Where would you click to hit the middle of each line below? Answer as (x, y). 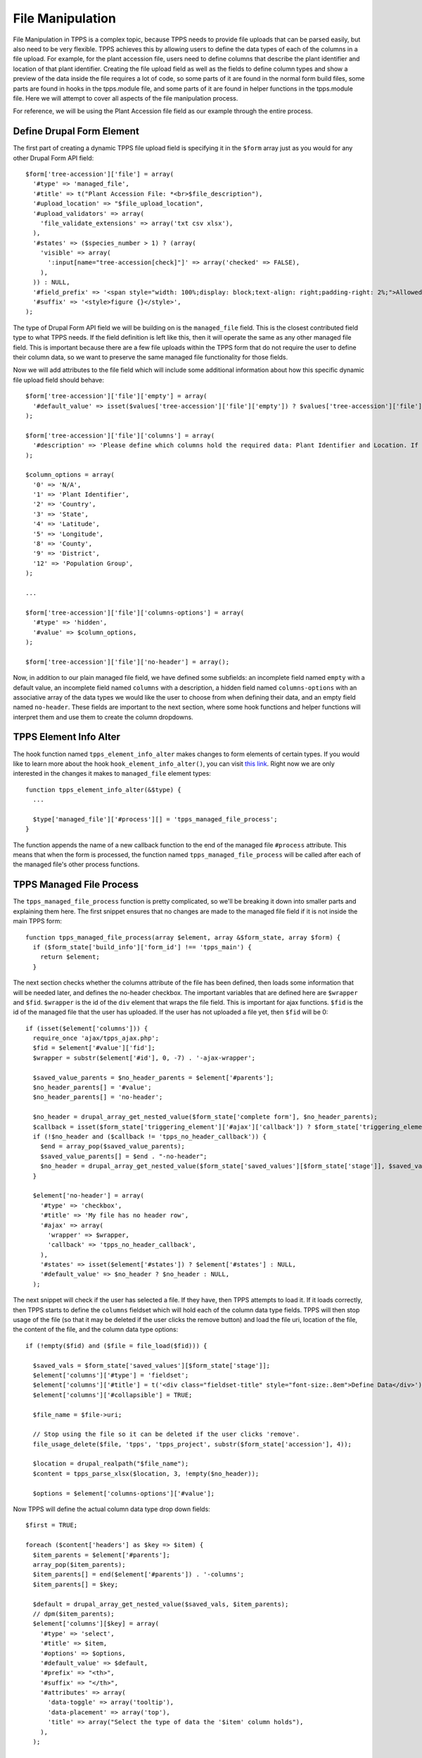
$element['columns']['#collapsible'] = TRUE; (113, 1395)
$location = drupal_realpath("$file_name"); (111, 1464)
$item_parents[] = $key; (76, 1584)
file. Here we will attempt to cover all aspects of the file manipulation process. (126, 98)
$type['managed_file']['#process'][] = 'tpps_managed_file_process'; (155, 819)
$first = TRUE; (52, 1525)
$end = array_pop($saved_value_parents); (113, 1147)
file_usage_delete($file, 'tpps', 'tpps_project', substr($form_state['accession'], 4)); (192, 1444)
